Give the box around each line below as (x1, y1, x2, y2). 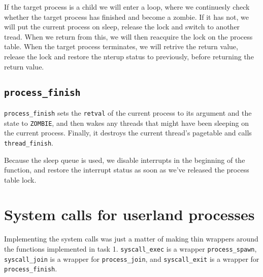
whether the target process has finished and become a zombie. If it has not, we (4, 11, 249, 22)
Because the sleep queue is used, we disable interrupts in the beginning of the (4, 154, 245, 165)
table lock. (4, 174, 37, 185)
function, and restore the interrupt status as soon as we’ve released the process (4, 164, 249, 175)
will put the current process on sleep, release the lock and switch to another (4, 21, 240, 32)
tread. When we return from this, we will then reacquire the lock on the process (4, 31, 253, 42)
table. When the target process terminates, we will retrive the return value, (4, 41, 238, 52)
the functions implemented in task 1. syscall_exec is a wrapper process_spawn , (4, 244, 257, 254)
